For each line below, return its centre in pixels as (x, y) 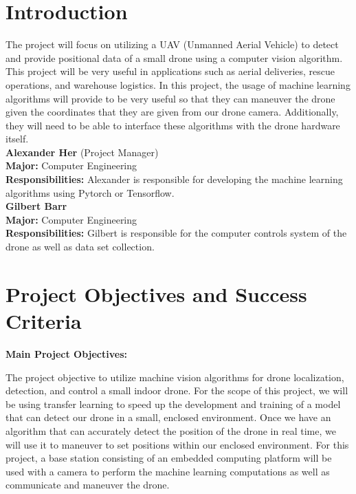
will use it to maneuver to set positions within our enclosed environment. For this (177, 444)
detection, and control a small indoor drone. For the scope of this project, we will (177, 390)
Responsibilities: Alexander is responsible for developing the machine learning (174, 179)
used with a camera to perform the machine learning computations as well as (168, 471)
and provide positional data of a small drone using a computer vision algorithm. (174, 57)
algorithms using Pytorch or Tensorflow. (90, 192)
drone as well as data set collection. (80, 247)
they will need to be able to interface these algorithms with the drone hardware (173, 125)
